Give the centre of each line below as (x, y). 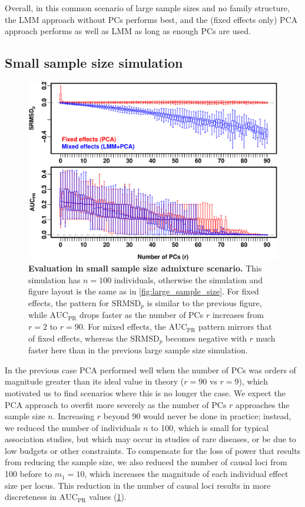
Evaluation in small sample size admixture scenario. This (145, 268)
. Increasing (74, 416)
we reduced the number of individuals (73, 427)
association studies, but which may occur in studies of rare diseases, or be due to (151, 439)
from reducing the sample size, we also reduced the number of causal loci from (146, 462)
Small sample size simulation (94, 63)
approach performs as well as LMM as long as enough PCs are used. (128, 31)
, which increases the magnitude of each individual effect (186, 474)
